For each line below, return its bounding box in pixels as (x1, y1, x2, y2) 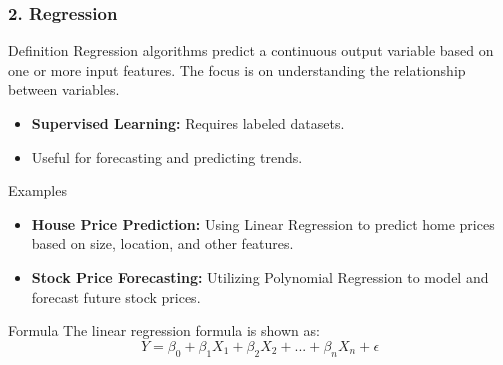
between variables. (8, 79, 120, 100)
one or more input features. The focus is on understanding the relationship (8, 59, 466, 80)
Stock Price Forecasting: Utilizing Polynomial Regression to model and (31, 266, 489, 287)
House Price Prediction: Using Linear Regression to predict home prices (31, 213, 495, 234)
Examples (8, 180, 67, 201)
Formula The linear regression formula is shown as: (8, 320, 320, 341)
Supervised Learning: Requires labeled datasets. (31, 113, 345, 133)
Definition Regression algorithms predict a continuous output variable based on (8, 40, 494, 61)
